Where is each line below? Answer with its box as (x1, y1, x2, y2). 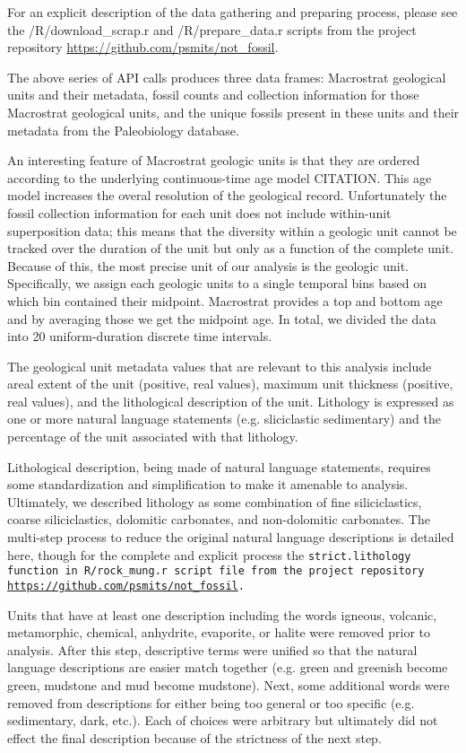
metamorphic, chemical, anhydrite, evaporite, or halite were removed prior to (7, 623, 431, 642)
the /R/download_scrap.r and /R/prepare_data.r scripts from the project (7, 20, 417, 39)
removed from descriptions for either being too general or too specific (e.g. (7, 693, 415, 712)
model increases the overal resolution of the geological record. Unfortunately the (7, 186, 447, 205)
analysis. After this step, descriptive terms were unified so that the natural (7, 640, 418, 659)
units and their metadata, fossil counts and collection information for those (7, 85, 419, 104)
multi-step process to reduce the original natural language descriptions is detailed (7, 528, 454, 547)
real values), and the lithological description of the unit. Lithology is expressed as (7, 391, 454, 410)
